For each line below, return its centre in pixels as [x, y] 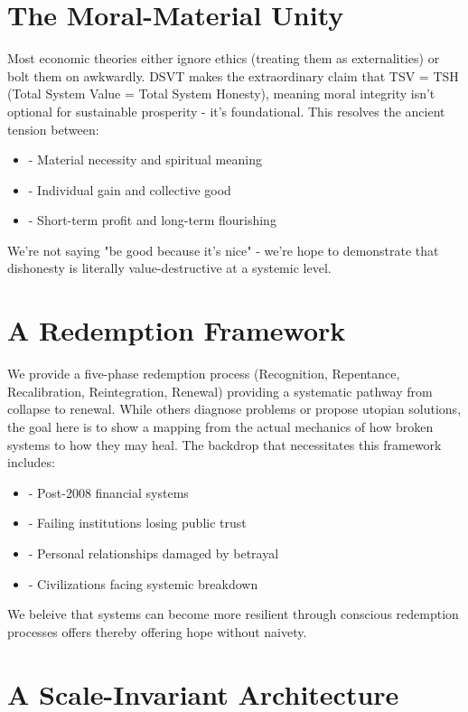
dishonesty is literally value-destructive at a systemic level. [169, 268]
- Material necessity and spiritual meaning [145, 159]
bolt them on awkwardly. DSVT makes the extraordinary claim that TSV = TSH [233, 75]
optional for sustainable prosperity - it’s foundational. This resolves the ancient [226, 111]
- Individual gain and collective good [130, 189]
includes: [31, 462]
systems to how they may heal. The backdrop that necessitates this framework [225, 444]
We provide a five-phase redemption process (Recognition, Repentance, [204, 374]
